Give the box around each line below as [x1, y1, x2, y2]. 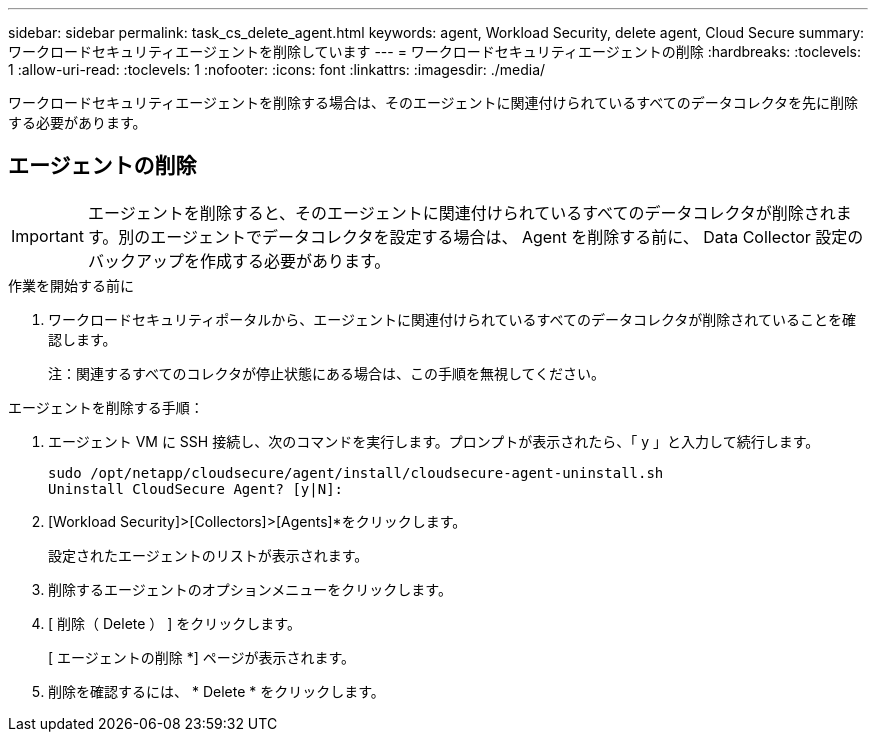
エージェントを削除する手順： [8, 398, 204, 416]
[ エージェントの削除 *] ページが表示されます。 [48, 648, 356, 666]
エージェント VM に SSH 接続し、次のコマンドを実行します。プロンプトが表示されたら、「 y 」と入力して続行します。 [48, 432, 820, 450]
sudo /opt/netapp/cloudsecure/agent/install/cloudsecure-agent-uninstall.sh [48, 464, 664, 481]
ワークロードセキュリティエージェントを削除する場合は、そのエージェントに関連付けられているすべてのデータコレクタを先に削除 [8, 94, 859, 111]
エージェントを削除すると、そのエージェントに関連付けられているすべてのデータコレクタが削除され [87, 202, 836, 223]
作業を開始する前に [8, 276, 134, 294]
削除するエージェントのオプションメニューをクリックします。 [48, 580, 452, 598]
